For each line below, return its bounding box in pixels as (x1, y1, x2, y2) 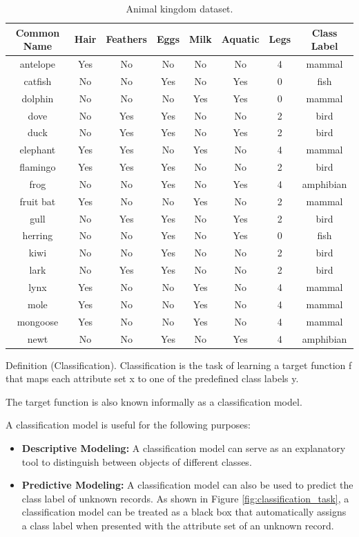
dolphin (21, 91, 54, 105)
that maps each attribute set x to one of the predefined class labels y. (6, 371, 299, 386)
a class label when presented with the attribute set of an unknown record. (21, 518, 334, 532)
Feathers (106, 32, 147, 46)
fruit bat (19, 194, 56, 208)
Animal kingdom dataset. (126, 1, 233, 15)
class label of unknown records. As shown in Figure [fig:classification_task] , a (21, 491, 349, 505)
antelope (19, 57, 56, 71)
